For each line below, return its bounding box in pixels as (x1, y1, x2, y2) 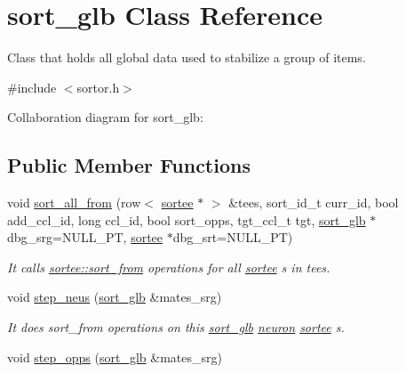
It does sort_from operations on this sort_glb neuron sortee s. (7, 318, 345, 337)
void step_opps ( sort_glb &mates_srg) (7, 347, 222, 366)
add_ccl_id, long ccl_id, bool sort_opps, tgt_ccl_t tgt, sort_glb (7, 210, 366, 229)
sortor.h (76, 77, 120, 96)
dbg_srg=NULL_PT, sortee (7, 228, 163, 247)
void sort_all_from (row (7, 193, 141, 212)
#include (7, 77, 57, 96)
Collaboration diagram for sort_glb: (7, 108, 203, 126)
